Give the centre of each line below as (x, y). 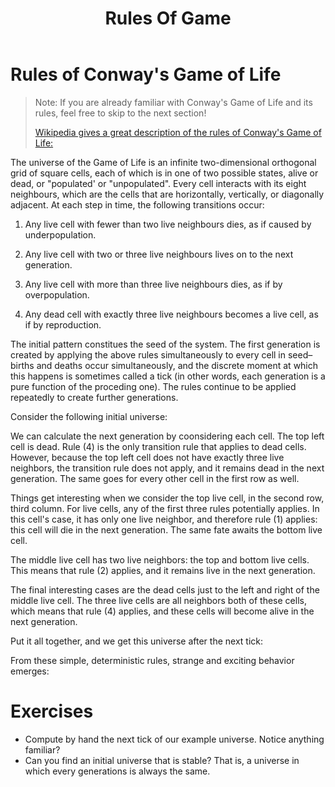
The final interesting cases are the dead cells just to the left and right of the (165, 589)
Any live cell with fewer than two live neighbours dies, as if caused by (168, 224)
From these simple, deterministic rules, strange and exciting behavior (152, 660)
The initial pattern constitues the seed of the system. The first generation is (165, 344)
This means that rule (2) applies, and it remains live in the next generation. (163, 570)
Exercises (52, 711)
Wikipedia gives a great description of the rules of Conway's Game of (178, 132)
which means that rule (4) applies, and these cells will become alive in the (162, 611)
